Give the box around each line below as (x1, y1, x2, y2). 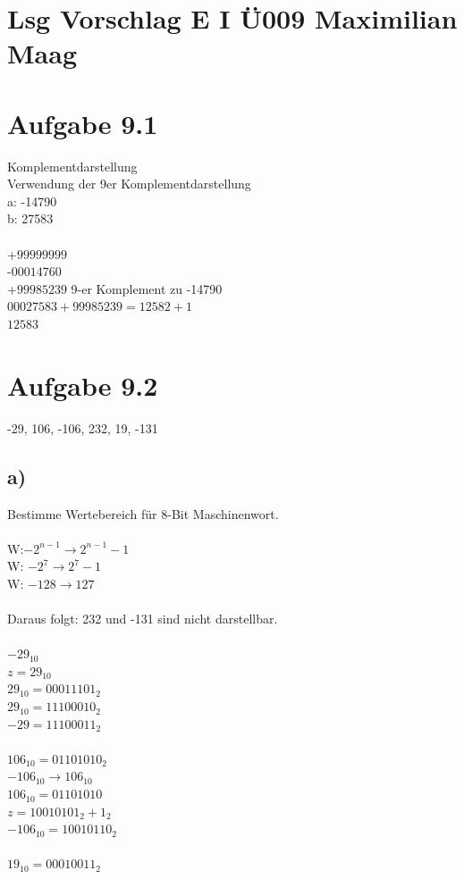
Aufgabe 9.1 (7, 105, 158, 141)
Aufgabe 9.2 (7, 366, 158, 403)
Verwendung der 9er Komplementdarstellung (7, 174, 251, 193)
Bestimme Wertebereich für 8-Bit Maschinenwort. (7, 504, 279, 523)
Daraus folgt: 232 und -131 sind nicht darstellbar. (7, 609, 278, 628)
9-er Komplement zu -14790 (71, 279, 223, 297)
